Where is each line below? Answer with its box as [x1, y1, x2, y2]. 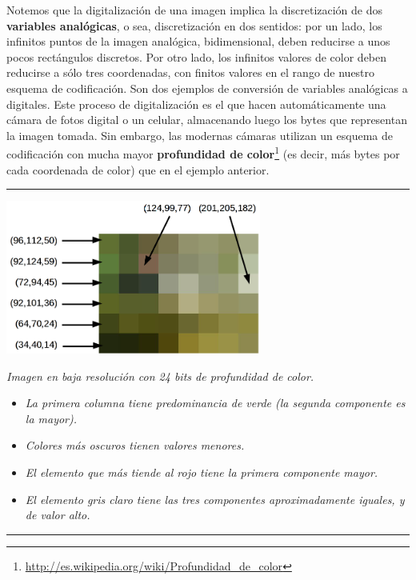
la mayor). [25, 410, 78, 426]
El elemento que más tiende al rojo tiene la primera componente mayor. [25, 463, 378, 480]
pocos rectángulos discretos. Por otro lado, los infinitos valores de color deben [6, 48, 387, 65]
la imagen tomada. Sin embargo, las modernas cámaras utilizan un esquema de [6, 126, 394, 143]
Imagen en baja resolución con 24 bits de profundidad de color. [6, 367, 314, 384]
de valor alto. [25, 506, 90, 523]
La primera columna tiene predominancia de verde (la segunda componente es [25, 394, 406, 411]
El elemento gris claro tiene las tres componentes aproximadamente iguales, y [25, 490, 405, 507]
